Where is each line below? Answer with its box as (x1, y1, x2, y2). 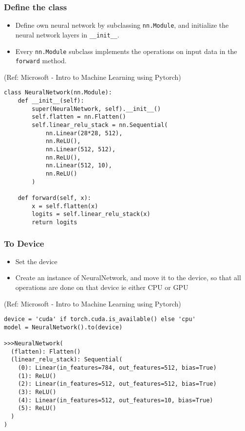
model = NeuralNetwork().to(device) (4, 323, 123, 331)
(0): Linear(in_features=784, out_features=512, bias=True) (18, 364, 217, 372)
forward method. (15, 55, 67, 66)
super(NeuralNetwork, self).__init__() (32, 105, 161, 112)
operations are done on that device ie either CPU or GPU (15, 282, 188, 292)
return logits (32, 218, 77, 226)
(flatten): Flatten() (11, 348, 81, 355)
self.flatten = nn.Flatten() (32, 113, 126, 121)
